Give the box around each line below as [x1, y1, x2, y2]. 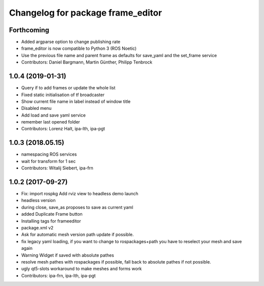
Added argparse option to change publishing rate [21, 39, 121, 45]
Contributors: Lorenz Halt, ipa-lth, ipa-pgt [21, 126, 105, 132]
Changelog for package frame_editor [9, 7, 162, 18]
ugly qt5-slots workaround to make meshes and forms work [21, 266, 142, 272]
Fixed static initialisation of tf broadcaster [21, 92, 105, 98]
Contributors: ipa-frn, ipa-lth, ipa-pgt [21, 272, 96, 278]
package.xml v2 [21, 225, 54, 231]
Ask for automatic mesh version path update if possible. [21, 232, 134, 238]
